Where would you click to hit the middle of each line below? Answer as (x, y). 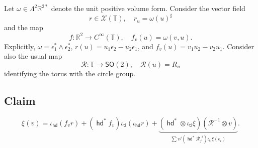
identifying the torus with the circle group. (70, 73)
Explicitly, (20, 46)
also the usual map (33, 56)
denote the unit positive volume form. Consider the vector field (148, 8)
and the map (24, 27)
